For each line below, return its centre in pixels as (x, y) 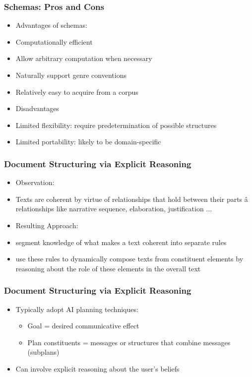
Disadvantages (37, 108)
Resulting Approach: (47, 225)
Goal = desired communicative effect (83, 326)
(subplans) (43, 352)
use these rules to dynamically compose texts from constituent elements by (129, 259)
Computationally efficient (54, 41)
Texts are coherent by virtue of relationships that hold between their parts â (132, 199)
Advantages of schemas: (51, 25)
